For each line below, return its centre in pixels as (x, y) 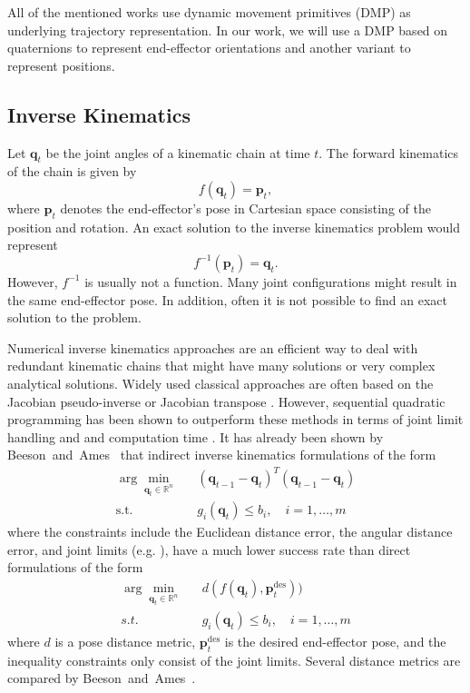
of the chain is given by (72, 171)
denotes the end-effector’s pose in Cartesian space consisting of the (245, 208)
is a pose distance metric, (125, 641)
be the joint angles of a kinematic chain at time (178, 152)
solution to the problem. (74, 317)
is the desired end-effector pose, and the (335, 641)
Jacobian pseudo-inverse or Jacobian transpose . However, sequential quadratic (226, 401)
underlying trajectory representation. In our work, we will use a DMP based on (228, 30)
